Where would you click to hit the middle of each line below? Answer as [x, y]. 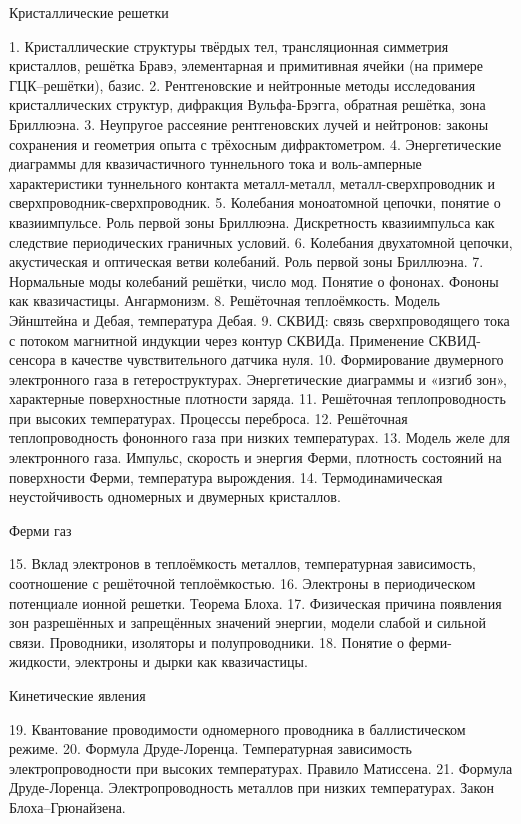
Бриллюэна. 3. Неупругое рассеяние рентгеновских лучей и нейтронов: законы [249, 123]
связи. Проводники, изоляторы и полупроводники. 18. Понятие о [207, 641]
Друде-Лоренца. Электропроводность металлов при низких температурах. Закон [252, 787]
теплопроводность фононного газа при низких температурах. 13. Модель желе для [260, 437]
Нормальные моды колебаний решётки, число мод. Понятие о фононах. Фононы [254, 280]
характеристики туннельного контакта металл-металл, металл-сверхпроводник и [252, 182]
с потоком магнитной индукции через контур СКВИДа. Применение [217, 339]
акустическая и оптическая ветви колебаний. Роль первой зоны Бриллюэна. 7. [246, 261]
